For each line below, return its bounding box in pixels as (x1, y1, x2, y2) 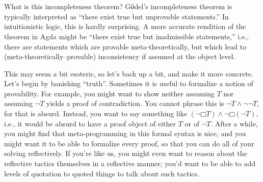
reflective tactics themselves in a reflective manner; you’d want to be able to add (4, 158, 256, 169)
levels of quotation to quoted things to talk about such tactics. (4, 168, 199, 178)
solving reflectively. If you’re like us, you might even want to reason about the (4, 148, 247, 159)
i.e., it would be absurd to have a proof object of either (4, 118, 176, 128)
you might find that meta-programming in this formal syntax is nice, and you (4, 128, 246, 139)
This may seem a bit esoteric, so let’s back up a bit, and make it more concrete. (4, 68, 253, 79)
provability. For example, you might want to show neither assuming (4, 88, 215, 98)
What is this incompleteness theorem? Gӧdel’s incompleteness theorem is (4, 1, 232, 12)
